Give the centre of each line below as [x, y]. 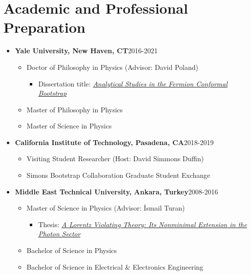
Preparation [44, 27]
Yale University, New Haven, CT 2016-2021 [86, 51]
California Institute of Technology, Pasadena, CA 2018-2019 [114, 142]
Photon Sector [59, 234]
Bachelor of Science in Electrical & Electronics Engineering [115, 266]
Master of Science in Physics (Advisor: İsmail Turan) [106, 208]
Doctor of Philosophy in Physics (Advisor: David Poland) [113, 67]
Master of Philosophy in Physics [75, 109]
